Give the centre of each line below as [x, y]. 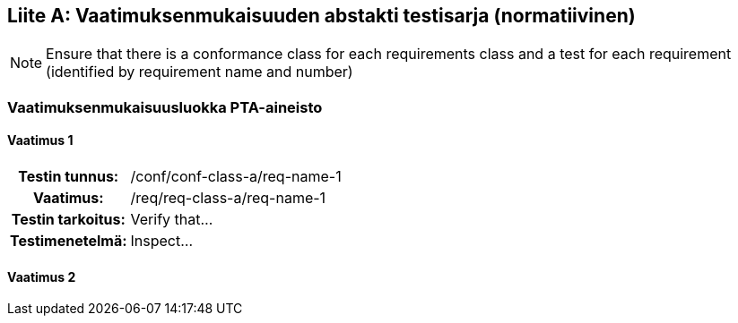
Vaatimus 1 [40, 140]
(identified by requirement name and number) [200, 72]
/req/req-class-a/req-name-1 [228, 198]
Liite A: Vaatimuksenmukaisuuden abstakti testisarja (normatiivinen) [321, 16]
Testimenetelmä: [69, 241]
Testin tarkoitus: [68, 220]
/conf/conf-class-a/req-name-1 [236, 177]
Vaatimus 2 [42, 276]
